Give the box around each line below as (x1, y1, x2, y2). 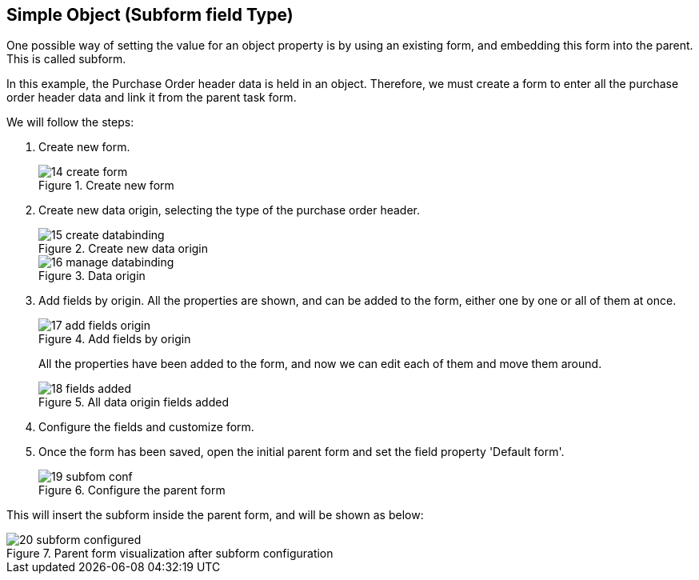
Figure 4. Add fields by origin (38, 332, 191, 346)
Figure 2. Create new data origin (38, 242, 209, 256)
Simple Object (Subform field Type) (6, 5, 294, 25)
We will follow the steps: (6, 115, 134, 130)
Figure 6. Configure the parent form (38, 483, 226, 498)
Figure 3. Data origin (38, 269, 146, 283)
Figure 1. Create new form (38, 178, 174, 193)
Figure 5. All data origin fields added (38, 395, 229, 410)
